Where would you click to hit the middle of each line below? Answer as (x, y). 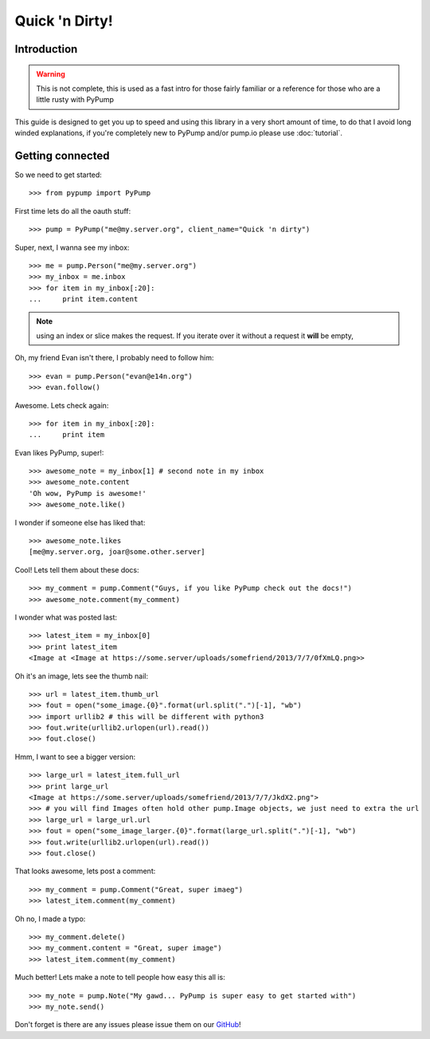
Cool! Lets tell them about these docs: (77, 569)
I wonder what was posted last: (66, 617)
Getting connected (62, 155)
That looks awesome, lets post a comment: (85, 871)
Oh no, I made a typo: (50, 919)
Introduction (46, 49)
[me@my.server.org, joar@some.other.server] (117, 552)
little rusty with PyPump (75, 100)
